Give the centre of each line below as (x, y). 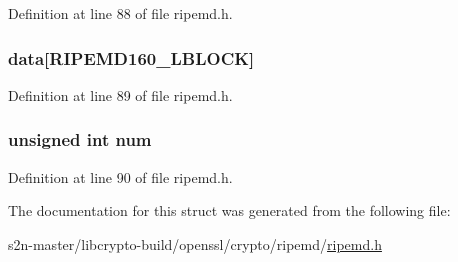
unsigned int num (80, 139)
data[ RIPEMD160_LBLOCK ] (131, 57)
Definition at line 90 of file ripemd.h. (120, 176)
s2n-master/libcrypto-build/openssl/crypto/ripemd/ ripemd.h (195, 243)
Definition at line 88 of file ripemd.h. (120, 13)
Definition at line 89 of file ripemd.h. (120, 94)
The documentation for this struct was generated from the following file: (229, 210)
